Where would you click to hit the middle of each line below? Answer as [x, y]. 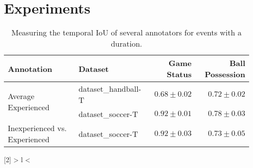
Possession [225, 74]
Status [179, 74]
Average [21, 96]
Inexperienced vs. [37, 128]
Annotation [30, 68]
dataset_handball [108, 89]
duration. [126, 44]
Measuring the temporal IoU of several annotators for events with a [126, 33]
